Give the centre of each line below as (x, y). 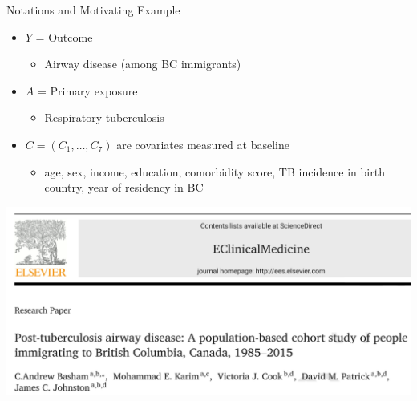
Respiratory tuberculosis (104, 117)
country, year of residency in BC (124, 187)
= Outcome (64, 36)
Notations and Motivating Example (93, 10)
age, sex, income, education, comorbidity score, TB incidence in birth (215, 171)
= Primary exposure (87, 90)
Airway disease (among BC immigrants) (143, 64)
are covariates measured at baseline (203, 144)
